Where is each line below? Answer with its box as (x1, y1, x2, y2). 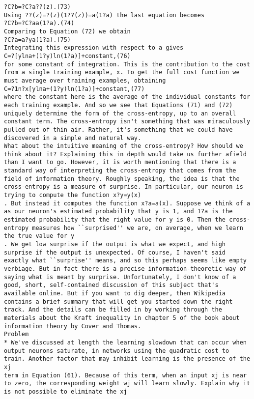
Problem (4, 331, 29, 338)
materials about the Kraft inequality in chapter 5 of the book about (4, 314, 240, 321)
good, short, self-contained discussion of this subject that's (4, 282, 219, 289)
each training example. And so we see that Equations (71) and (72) (4, 101, 233, 109)
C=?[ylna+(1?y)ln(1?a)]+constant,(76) (4, 52, 131, 59)
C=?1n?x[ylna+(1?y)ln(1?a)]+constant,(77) (4, 85, 145, 92)
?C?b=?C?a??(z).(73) (4, 3, 71, 10)
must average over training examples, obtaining (4, 77, 166, 84)
